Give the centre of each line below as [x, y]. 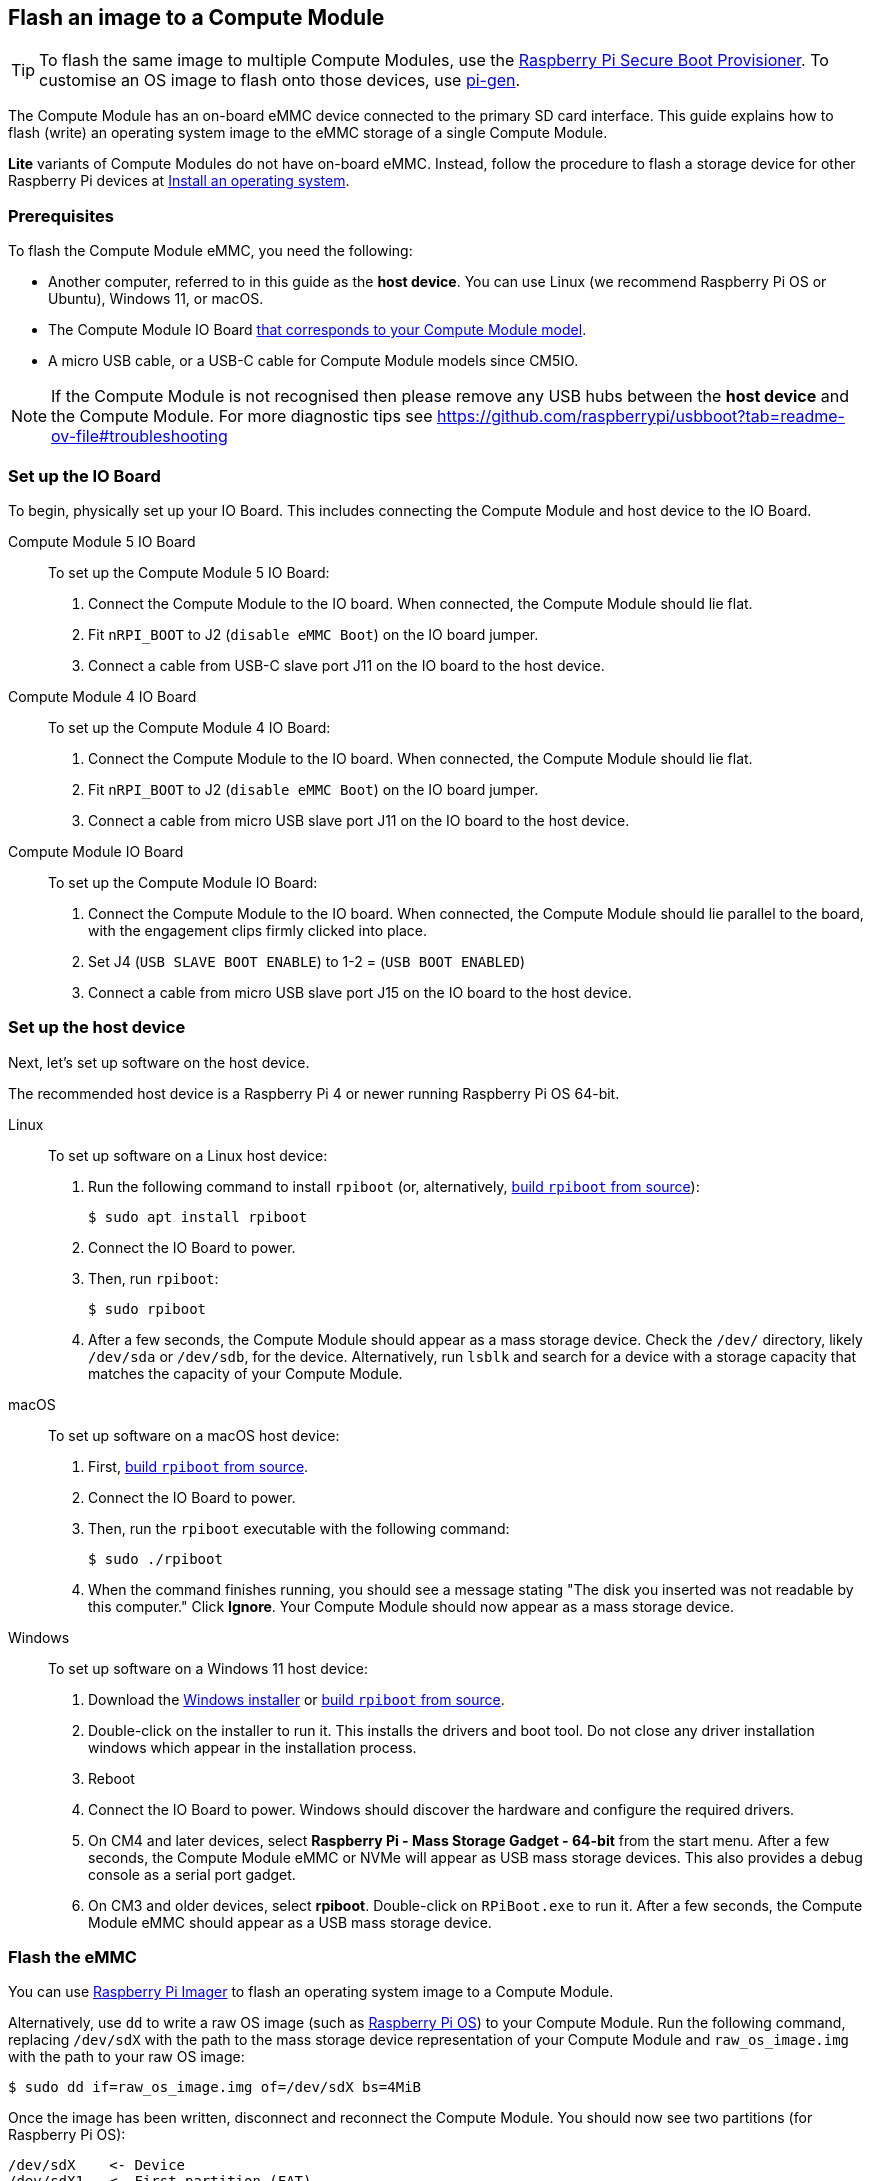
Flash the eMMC [72, 1957]
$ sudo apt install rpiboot [198, 1216]
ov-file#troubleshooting [139, 436]
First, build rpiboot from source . [198, 1466]
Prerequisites [61, 215]
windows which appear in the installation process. [252, 1747]
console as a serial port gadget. [192, 1874]
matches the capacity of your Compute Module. [245, 1373]
